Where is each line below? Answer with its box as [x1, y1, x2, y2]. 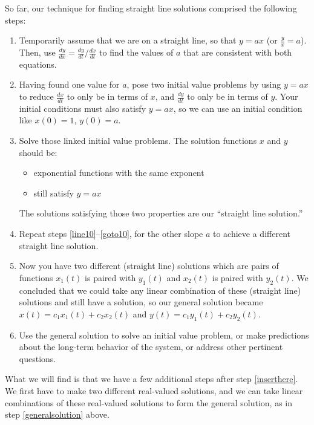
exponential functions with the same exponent [33, 166, 204, 179]
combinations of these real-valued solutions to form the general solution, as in [5, 396, 293, 409]
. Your [275, 90, 298, 103]
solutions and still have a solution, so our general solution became [19, 296, 263, 308]
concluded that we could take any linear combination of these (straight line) [19, 284, 301, 296]
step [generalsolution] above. [5, 408, 110, 421]
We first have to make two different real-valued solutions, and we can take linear [5, 384, 303, 397]
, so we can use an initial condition [173, 102, 303, 114]
